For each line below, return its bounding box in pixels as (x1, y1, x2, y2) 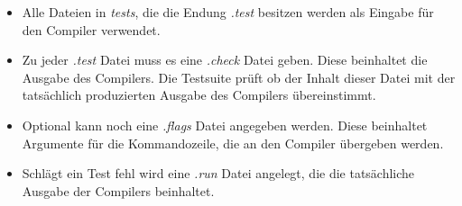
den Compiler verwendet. (22, 20, 161, 39)
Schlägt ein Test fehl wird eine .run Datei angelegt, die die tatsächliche (22, 164, 415, 183)
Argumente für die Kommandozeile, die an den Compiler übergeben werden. (22, 133, 444, 152)
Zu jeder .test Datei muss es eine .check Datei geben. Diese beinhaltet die (22, 50, 428, 69)
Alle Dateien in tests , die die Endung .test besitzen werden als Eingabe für (22, 3, 434, 21)
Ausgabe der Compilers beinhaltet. (22, 181, 215, 200)
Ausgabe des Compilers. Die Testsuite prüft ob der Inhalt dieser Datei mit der (22, 67, 456, 86)
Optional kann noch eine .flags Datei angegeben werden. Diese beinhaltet (22, 115, 428, 134)
